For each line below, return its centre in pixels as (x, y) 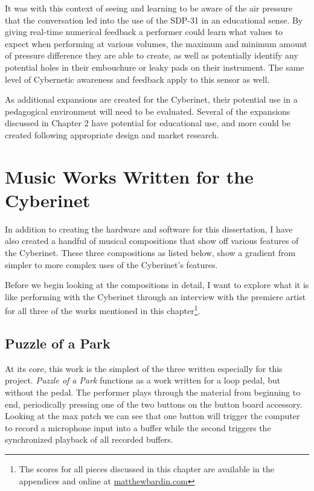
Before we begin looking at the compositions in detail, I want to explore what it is (157, 285)
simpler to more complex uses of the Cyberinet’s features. (111, 264)
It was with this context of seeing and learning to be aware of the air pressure (149, 8)
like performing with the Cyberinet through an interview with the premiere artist (155, 296)
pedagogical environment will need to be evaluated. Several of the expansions (148, 111)
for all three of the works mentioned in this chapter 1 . (103, 310)
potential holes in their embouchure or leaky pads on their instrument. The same (155, 67)
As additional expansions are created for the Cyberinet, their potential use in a (151, 99)
